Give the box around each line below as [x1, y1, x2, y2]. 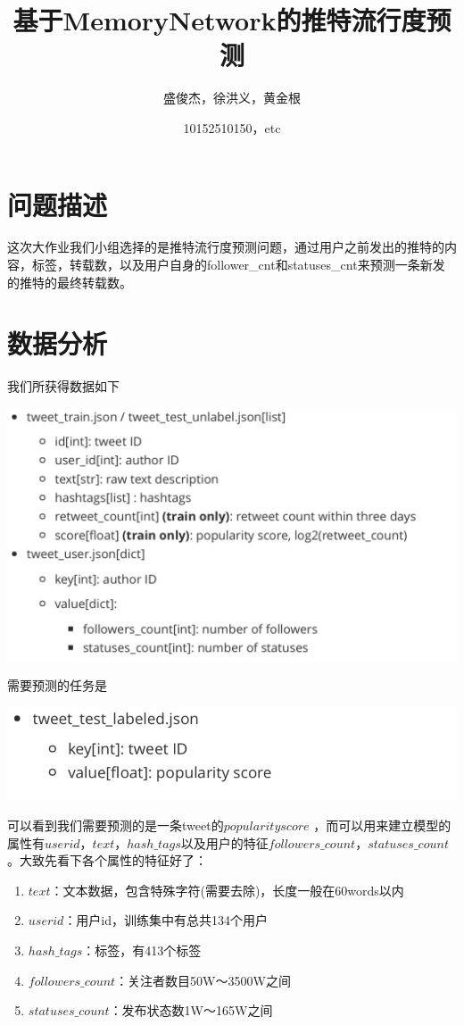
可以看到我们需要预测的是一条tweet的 [7, 816, 224, 835]
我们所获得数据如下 [7, 377, 120, 396]
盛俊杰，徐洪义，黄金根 [163, 88, 301, 107]
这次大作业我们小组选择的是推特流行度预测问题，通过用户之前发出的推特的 [7, 237, 444, 256]
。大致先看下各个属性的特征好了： [7, 851, 207, 870]
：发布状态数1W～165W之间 [109, 1001, 273, 1020]
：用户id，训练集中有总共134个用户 [63, 911, 269, 929]
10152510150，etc [183, 118, 281, 137]
